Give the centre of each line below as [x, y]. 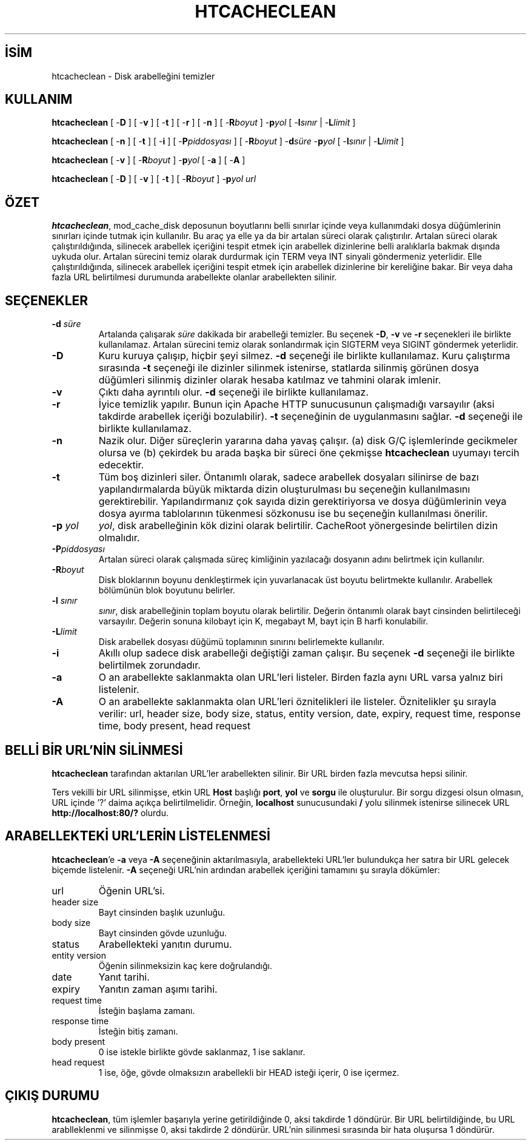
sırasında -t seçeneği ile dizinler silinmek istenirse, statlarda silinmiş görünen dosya [289, 368]
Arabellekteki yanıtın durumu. [165, 944]
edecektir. [121, 465]
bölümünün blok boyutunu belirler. [167, 590]
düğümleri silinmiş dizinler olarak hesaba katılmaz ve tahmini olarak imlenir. [270, 380]
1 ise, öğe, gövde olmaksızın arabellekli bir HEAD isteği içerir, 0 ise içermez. [249, 1072]
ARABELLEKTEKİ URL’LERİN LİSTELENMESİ [138, 836]
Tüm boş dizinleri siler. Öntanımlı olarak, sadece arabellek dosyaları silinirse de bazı [289, 477]
